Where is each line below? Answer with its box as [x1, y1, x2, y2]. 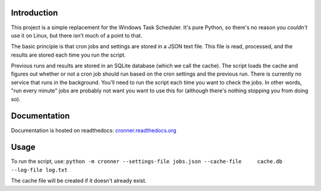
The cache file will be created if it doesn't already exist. [11, 177, 147, 184]
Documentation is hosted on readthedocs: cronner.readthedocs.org [11, 127, 177, 134]
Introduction [11, 8, 58, 18]
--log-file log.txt [11, 167, 68, 173]
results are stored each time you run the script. [11, 51, 126, 58]
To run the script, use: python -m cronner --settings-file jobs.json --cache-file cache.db [11, 158, 282, 165]
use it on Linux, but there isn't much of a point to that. [11, 32, 143, 39]
